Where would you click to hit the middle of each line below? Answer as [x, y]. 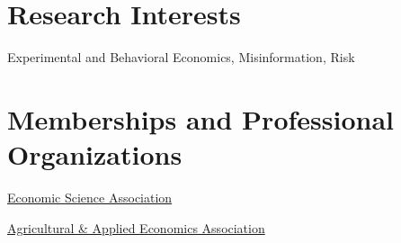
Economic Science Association [90, 198]
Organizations [95, 154]
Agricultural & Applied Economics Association [136, 227]
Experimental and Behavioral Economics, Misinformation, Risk [181, 57]
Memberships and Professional [200, 118]
